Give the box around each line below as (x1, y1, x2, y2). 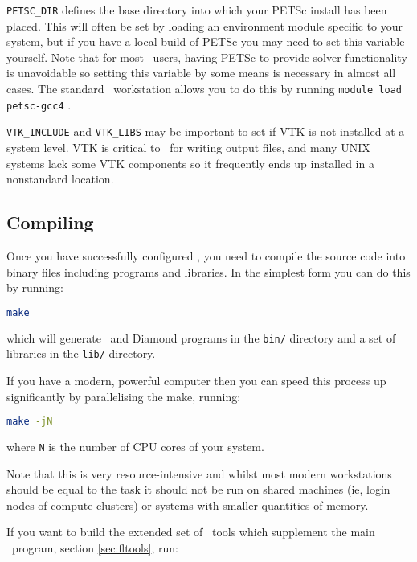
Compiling (6, 210, 94, 235)
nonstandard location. (6, 170, 114, 187)
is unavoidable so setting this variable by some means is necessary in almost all (6, 64, 396, 81)
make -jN (6, 416, 53, 428)
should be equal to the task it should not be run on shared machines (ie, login (6, 481, 390, 498)
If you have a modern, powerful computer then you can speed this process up (6, 371, 386, 388)
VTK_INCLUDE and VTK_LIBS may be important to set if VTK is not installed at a (6, 123, 405, 140)
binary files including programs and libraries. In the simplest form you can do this (6, 263, 411, 280)
